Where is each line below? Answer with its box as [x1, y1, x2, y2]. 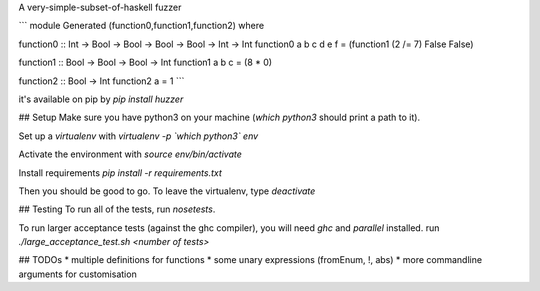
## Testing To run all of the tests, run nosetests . [18, 203, 216, 215]
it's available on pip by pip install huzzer [18, 93, 184, 105]
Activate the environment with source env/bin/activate [18, 148, 242, 160]
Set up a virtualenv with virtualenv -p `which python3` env [18, 130, 259, 142]
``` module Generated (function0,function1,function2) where [18, 20, 265, 32]
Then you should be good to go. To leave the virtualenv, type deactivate [18, 185, 316, 197]
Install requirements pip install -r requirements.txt [18, 166, 222, 179]
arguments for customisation [18, 268, 137, 280]
